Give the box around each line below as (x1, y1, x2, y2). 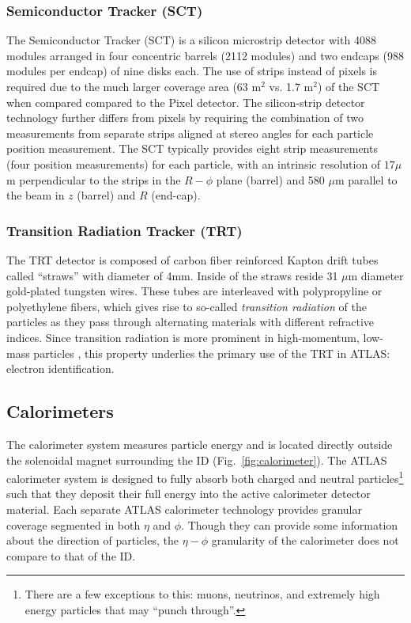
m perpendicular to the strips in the (6, 171, 181, 188)
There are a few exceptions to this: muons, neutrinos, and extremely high (25, 586, 380, 602)
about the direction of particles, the (6, 532, 179, 549)
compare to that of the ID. (6, 547, 136, 564)
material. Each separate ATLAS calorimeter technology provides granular (6, 500, 362, 517)
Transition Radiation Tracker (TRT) (6, 220, 243, 240)
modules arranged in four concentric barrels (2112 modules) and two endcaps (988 (6, 47, 404, 63)
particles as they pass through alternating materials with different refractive (6, 313, 374, 330)
